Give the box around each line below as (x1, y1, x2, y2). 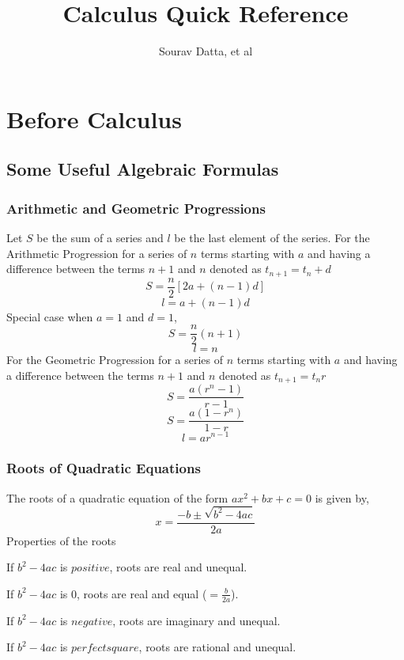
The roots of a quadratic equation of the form (6, 489, 228, 506)
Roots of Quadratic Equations (6, 458, 201, 478)
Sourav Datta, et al (158, 43, 253, 59)
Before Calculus (6, 102, 182, 135)
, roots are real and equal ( (77, 585, 207, 601)
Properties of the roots (6, 532, 116, 548)
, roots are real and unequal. (109, 559, 247, 575)
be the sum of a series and (36, 229, 164, 245)
